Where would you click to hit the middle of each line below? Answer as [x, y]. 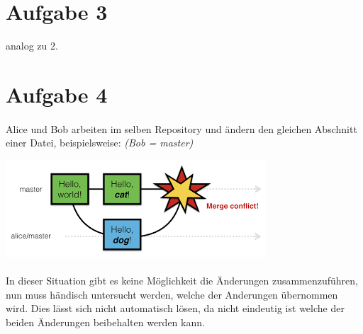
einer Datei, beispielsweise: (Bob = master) [100, 143]
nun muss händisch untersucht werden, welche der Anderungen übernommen [172, 294]
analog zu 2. [32, 46]
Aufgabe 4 [57, 94]
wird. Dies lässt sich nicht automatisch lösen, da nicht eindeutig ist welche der [175, 308]
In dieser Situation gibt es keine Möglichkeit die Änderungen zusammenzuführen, [182, 281]
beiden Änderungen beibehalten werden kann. [105, 322]
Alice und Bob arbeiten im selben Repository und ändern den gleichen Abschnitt [181, 128]
